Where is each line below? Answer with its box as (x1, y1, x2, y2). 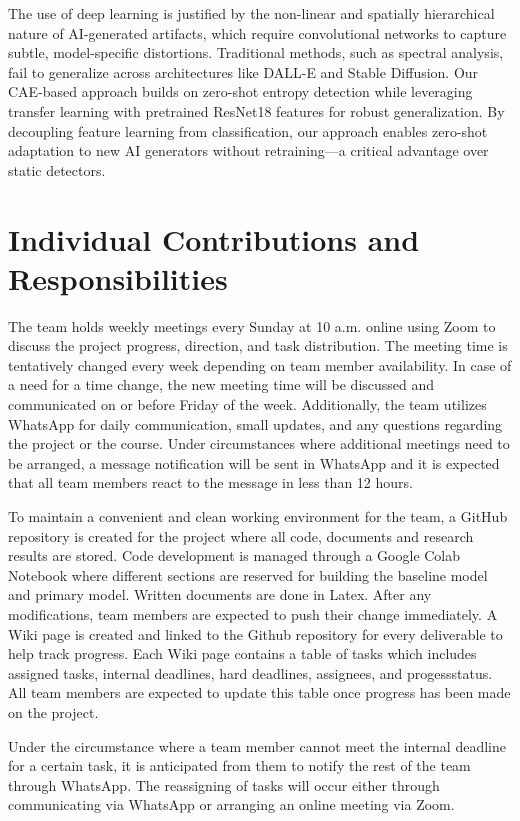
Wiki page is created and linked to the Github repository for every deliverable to (8, 623, 503, 644)
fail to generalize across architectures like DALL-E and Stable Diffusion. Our (8, 61, 479, 82)
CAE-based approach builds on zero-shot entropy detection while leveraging (8, 81, 473, 102)
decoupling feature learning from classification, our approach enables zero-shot (8, 120, 488, 141)
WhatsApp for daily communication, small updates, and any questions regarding (8, 413, 503, 434)
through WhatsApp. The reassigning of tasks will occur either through (8, 774, 440, 795)
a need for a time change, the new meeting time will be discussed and (8, 374, 435, 395)
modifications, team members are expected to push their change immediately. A (8, 603, 498, 624)
